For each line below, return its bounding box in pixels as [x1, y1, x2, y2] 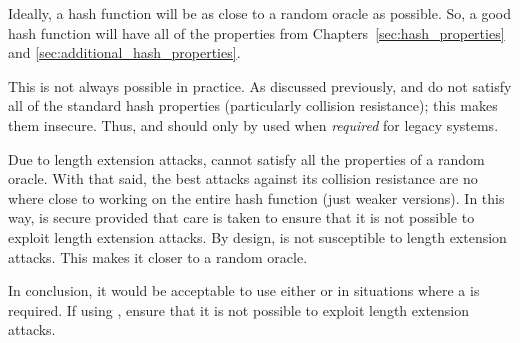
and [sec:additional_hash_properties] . [8, 42, 241, 63]
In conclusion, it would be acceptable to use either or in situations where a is [8, 280, 480, 301]
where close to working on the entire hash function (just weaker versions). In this [8, 187, 505, 208]
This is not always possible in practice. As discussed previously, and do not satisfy [8, 75, 512, 96]
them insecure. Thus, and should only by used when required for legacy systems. [8, 114, 499, 135]
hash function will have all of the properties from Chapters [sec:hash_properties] [8, 22, 505, 43]
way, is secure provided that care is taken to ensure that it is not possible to [8, 207, 475, 228]
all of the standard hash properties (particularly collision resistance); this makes [8, 95, 498, 116]
